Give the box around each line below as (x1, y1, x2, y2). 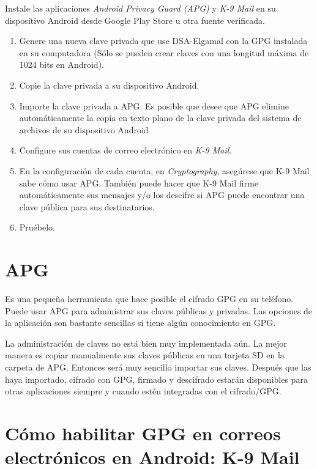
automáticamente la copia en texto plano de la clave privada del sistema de (19, 111, 302, 124)
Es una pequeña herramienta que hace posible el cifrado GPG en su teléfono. (5, 292, 294, 305)
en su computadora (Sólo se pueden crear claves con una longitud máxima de (19, 46, 309, 59)
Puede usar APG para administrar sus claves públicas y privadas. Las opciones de (5, 304, 313, 317)
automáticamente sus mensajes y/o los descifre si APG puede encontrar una (19, 188, 305, 201)
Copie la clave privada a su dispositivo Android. (19, 78, 200, 91)
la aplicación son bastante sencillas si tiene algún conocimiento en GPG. (5, 316, 276, 329)
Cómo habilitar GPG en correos (5, 420, 281, 445)
